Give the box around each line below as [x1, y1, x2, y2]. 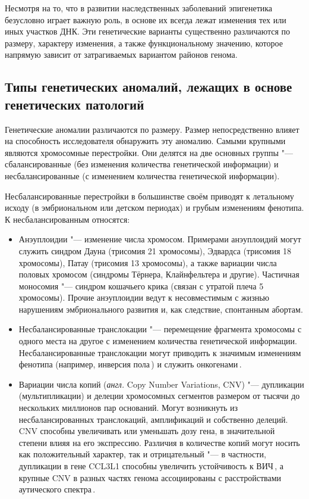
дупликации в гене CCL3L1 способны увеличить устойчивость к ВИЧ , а [18, 460, 284, 472]
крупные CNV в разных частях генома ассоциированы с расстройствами [18, 471, 282, 484]
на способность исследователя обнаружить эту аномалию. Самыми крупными [5, 135, 286, 147]
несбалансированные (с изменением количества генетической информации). [5, 169, 280, 182]
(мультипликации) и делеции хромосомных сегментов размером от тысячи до [18, 389, 300, 402]
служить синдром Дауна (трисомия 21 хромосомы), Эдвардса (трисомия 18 [18, 244, 292, 257]
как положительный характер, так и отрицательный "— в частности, [18, 448, 266, 460]
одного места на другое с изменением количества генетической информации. [18, 335, 297, 347]
